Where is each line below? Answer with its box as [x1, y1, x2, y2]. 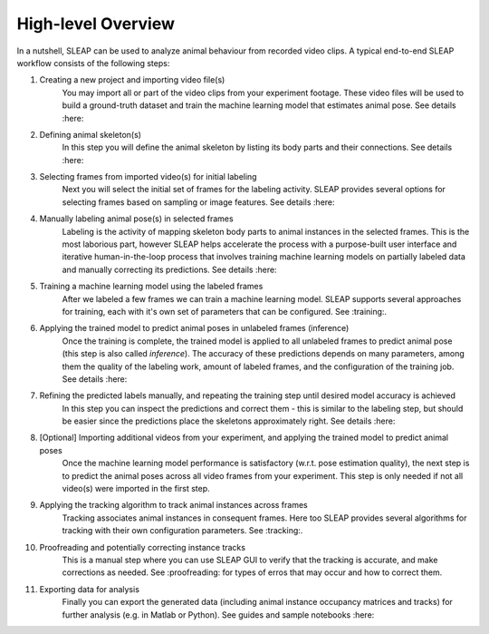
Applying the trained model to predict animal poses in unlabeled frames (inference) [39, 323, 350, 334]
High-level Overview [16, 14, 176, 34]
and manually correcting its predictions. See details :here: [62, 264, 277, 275]
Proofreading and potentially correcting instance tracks [39, 541, 246, 552]
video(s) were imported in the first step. [62, 483, 210, 494]
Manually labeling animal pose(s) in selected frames [39, 213, 235, 224]
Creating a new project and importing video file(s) [39, 74, 225, 85]
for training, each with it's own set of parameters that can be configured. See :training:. [62, 306, 388, 317]
